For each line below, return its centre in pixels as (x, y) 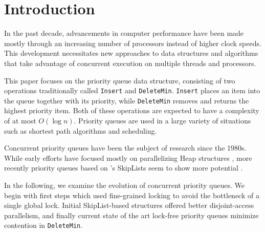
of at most (20, 120)
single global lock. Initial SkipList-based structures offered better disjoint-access (129, 205)
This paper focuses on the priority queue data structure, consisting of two (120, 80)
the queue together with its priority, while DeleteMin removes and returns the (127, 100)
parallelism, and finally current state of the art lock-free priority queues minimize (131, 215)
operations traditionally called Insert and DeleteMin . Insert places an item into (132, 90)
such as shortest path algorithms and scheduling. (81, 130)
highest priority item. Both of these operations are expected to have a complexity (132, 110)
